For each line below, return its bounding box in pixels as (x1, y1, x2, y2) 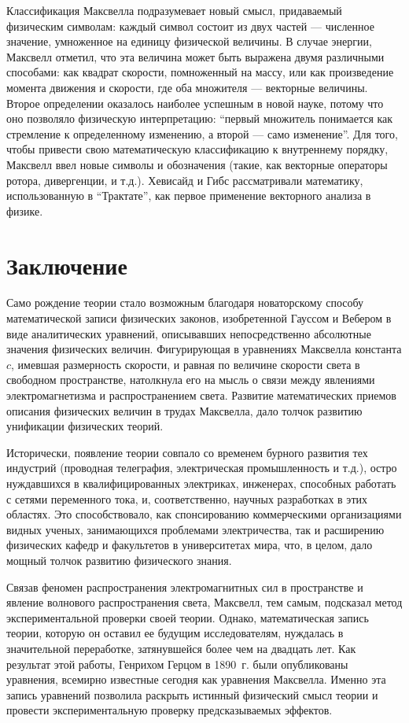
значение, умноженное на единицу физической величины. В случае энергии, (6, 33, 372, 50)
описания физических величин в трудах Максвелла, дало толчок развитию (6, 402, 363, 419)
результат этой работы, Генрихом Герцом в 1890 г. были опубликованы (6, 655, 348, 672)
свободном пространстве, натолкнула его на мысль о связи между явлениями (6, 371, 375, 388)
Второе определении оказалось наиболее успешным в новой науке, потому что (6, 94, 384, 111)
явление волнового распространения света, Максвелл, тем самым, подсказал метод (6, 594, 403, 610)
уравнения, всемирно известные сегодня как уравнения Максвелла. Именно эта (6, 671, 386, 688)
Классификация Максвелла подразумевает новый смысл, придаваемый (6, 2, 342, 18)
